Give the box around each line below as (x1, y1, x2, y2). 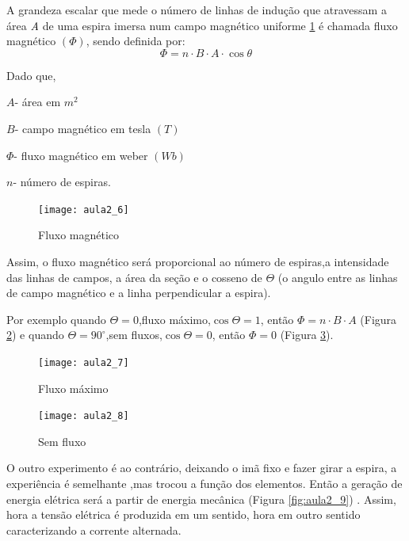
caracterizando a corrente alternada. (6, 521, 182, 538)
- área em (14, 93, 61, 110)
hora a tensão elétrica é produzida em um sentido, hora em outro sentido (6, 506, 361, 523)
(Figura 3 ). (280, 326, 334, 343)
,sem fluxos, (105, 326, 162, 343)
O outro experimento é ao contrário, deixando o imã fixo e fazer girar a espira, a (6, 459, 397, 476)
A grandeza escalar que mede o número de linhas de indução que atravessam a (6, 2, 387, 17)
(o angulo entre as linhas (277, 269, 398, 285)
